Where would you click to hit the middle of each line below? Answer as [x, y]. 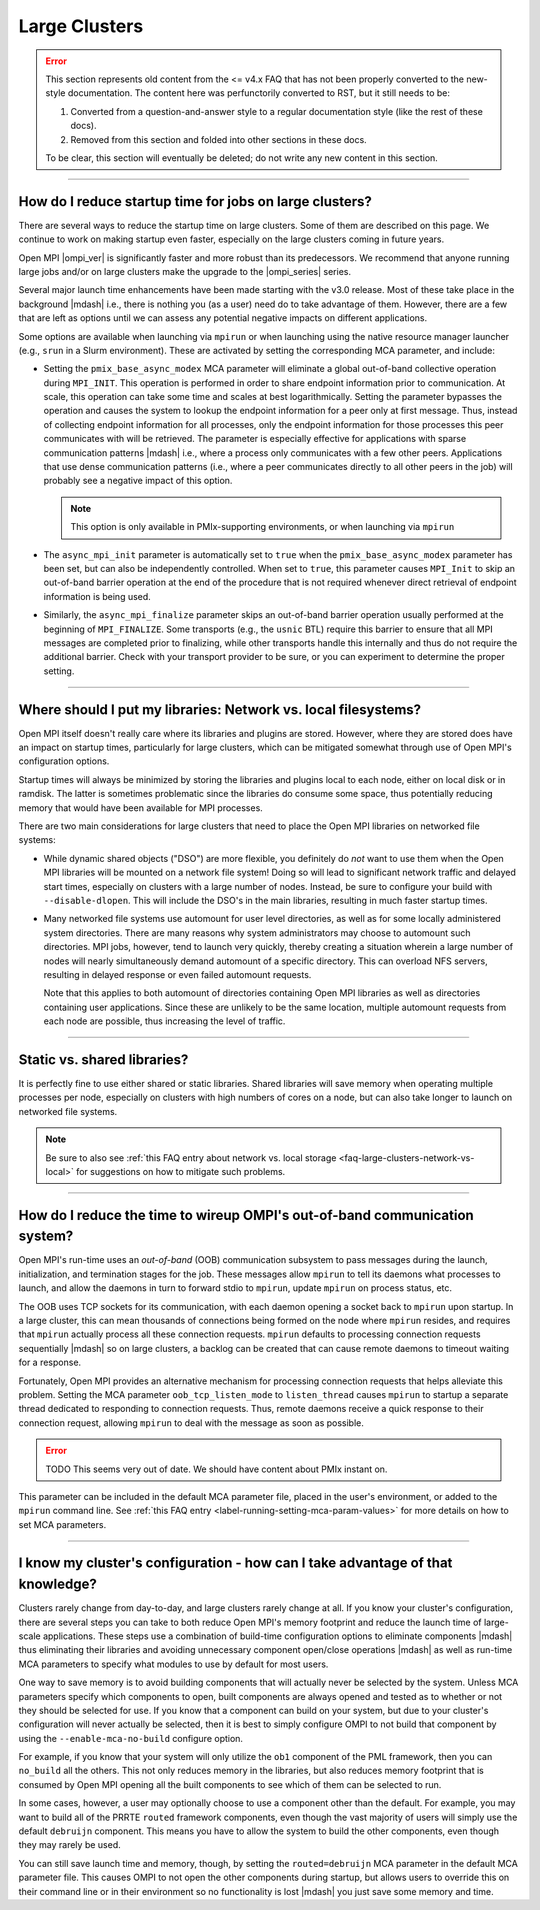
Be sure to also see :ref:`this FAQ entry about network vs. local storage [191, 1157]
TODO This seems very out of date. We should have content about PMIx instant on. [216, 1469]
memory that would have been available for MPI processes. [141, 807]
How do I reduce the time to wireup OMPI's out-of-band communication [246, 1215]
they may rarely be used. [69, 1845]
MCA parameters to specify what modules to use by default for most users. [173, 1664]
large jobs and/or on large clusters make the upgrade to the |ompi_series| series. [185, 271]
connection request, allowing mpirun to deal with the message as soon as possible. [191, 1422]
